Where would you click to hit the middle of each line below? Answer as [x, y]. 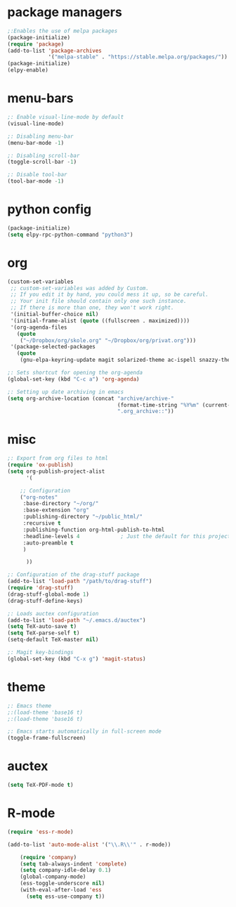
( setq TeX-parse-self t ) [44, 633]
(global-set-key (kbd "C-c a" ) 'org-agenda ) [73, 379]
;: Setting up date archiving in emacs [66, 392]
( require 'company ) [48, 857]
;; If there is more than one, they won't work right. [92, 308]
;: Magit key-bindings [40, 653]
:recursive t [42, 523]
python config [50, 210]
